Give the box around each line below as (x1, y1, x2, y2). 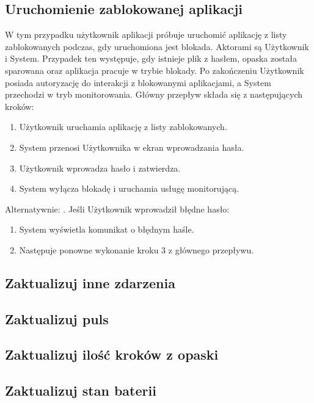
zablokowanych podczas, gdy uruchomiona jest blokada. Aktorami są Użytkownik (5, 40, 309, 53)
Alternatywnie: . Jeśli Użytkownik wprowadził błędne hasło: (5, 202, 230, 215)
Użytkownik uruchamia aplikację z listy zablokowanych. (19, 120, 227, 133)
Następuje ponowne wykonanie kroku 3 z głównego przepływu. (19, 243, 254, 256)
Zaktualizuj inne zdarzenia (5, 273, 175, 292)
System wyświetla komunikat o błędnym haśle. (19, 223, 194, 236)
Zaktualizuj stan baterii (5, 381, 156, 400)
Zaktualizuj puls (5, 309, 109, 328)
